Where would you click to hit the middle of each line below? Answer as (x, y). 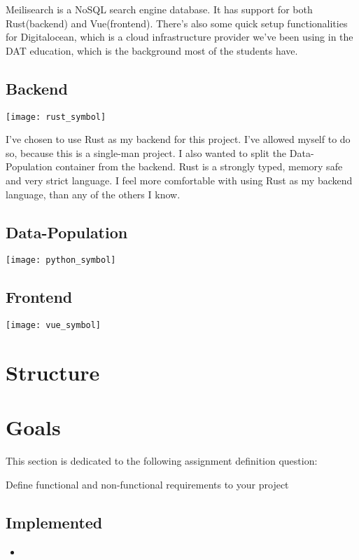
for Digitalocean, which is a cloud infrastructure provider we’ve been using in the (179, 37)
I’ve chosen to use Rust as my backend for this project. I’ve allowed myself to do (178, 139)
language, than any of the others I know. (93, 194)
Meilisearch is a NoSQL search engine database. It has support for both (159, 9)
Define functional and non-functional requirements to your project (147, 485)
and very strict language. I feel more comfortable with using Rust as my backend (179, 180)
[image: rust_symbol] (56, 117)
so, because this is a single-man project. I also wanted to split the (146, 152)
